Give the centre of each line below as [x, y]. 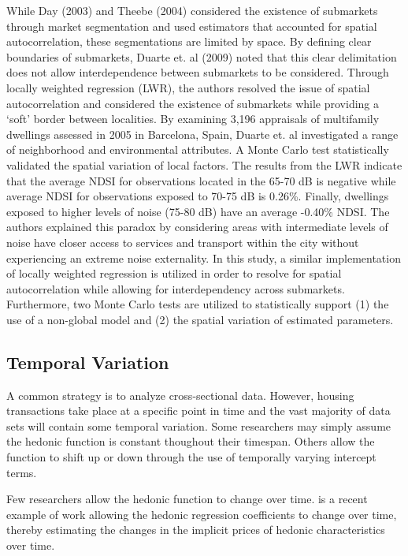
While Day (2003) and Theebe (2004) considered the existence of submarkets [192, 10]
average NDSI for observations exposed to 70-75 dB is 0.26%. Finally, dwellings [198, 196]
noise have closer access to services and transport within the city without [183, 242]
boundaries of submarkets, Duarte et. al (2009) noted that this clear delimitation [202, 56]
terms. [22, 472]
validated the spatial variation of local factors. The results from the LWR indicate [204, 164]
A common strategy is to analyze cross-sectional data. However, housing [180, 395]
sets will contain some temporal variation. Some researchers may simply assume [199, 425]
